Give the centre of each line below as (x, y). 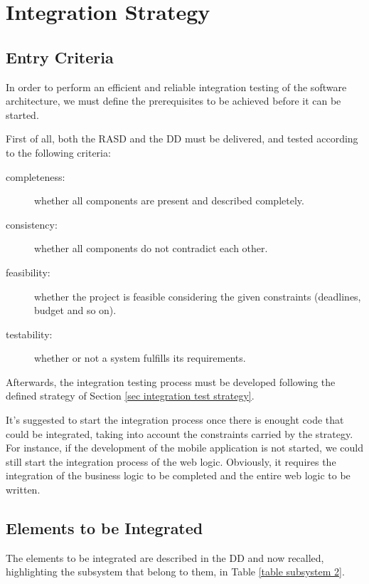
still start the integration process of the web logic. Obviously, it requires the (171, 461)
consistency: (32, 224)
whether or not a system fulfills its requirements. (140, 358)
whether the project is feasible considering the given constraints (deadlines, (198, 296)
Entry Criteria (60, 57)
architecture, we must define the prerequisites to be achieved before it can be (173, 101)
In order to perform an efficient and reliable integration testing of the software (176, 87)
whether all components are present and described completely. (169, 200)
